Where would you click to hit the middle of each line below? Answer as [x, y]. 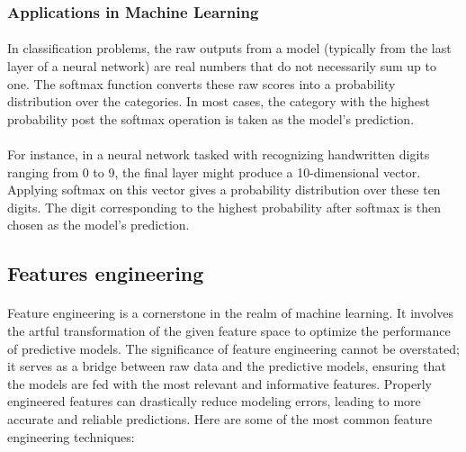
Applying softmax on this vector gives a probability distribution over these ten [224, 190]
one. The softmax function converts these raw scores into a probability [202, 83]
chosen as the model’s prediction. [99, 225]
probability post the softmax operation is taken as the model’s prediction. [211, 118]
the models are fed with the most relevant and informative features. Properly [220, 383]
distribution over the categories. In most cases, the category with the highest [219, 101]
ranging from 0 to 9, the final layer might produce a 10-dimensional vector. [214, 172]
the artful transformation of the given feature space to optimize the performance [229, 330]
